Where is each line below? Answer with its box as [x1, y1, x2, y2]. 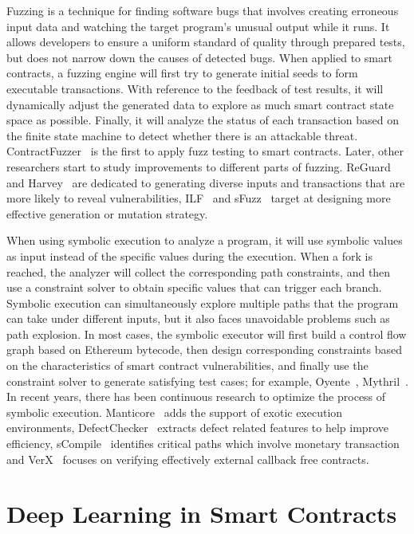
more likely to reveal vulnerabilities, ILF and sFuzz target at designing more [6, 190, 391, 206]
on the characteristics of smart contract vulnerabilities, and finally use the [6, 357, 369, 374]
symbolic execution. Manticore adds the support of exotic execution [6, 403, 343, 420]
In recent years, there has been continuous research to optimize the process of [6, 388, 386, 405]
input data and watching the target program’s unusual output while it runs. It [6, 18, 390, 34]
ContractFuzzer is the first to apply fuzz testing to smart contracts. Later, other [6, 143, 404, 159]
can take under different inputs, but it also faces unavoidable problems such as [6, 310, 390, 327]
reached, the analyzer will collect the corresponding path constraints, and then [6, 263, 391, 280]
